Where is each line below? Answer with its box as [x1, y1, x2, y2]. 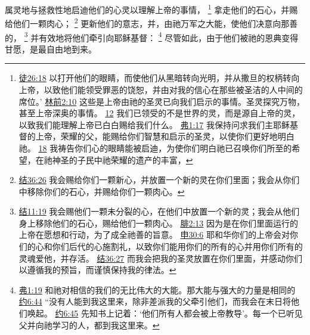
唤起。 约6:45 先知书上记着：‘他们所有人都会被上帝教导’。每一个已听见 [27, 307, 303, 320]
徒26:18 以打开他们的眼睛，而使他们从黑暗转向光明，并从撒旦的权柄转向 [18, 72, 300, 84]
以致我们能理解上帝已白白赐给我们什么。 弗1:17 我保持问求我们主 [18, 118, 274, 131]
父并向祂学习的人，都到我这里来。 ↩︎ [18, 318, 160, 331]
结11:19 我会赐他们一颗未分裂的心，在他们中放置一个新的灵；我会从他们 [18, 205, 300, 218]
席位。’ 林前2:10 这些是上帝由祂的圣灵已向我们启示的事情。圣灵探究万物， [18, 95, 305, 107]
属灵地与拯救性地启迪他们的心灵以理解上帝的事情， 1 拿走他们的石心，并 [5, 2, 290, 15]
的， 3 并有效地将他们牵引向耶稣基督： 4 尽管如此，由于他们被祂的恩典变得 [5, 29, 299, 44]
